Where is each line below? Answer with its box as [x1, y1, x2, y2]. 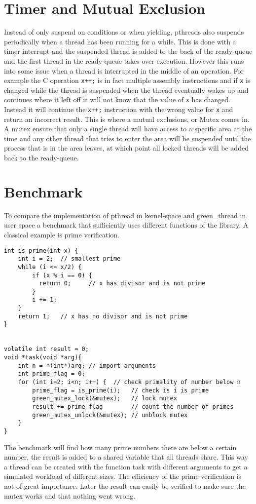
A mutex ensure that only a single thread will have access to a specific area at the [4, 123, 252, 134]
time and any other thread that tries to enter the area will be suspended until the [4, 133, 251, 143]
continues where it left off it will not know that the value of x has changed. [4, 94, 230, 105]
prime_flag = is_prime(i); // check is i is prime [32, 387, 209, 394]
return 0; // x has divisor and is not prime [39, 280, 206, 287]
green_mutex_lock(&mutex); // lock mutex [32, 395, 177, 402]
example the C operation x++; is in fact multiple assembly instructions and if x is [4, 75, 251, 85]
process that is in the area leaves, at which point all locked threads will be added [4, 143, 249, 153]
